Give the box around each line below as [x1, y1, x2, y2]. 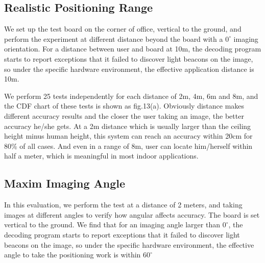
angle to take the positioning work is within [4, 249, 141, 260]
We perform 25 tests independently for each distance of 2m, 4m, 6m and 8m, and [4, 90, 258, 101]
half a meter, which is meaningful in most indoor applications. [4, 150, 199, 161]
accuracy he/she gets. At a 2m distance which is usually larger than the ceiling [4, 120, 251, 131]
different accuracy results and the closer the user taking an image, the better [4, 110, 244, 121]
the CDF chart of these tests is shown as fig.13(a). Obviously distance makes [4, 100, 245, 111]
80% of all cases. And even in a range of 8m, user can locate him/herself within [4, 140, 253, 151]
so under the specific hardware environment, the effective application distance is [4, 63, 254, 74]
